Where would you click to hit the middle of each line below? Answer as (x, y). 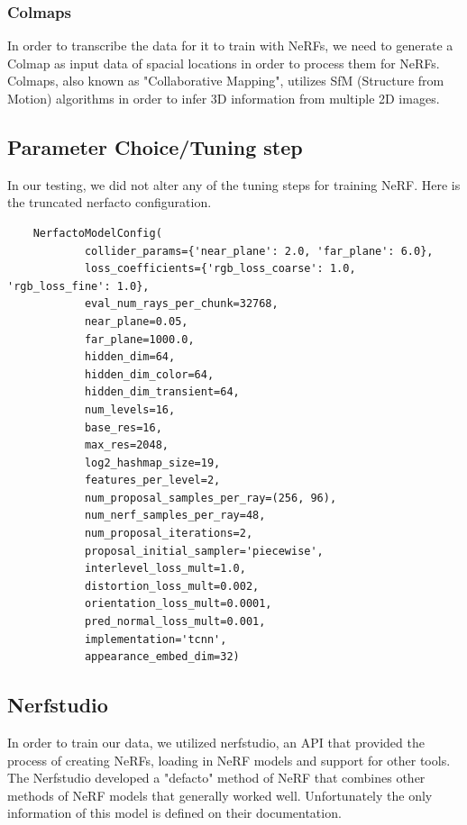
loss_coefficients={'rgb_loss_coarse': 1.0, (220, 269)
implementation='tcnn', (156, 639)
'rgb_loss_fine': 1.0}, (78, 286)
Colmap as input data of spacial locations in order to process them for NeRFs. (224, 63)
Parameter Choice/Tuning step (155, 146)
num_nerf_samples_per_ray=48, (175, 516)
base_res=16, (123, 427)
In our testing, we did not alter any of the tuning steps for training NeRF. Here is (234, 184)
